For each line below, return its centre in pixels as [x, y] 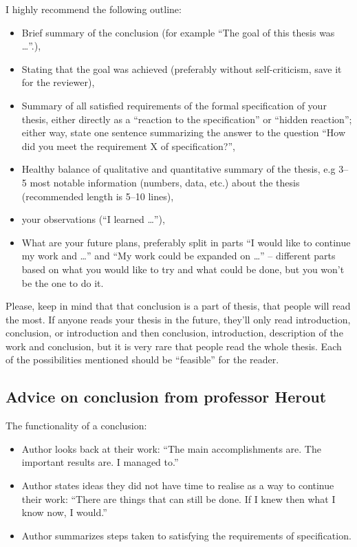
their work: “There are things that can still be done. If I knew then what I [178, 498]
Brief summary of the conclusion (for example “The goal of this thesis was [178, 32]
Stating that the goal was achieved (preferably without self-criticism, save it [182, 68]
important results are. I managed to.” [100, 462]
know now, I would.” [64, 512]
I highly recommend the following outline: [94, 9]
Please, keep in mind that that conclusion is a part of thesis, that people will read [178, 306]
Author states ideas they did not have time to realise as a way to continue [178, 485]
